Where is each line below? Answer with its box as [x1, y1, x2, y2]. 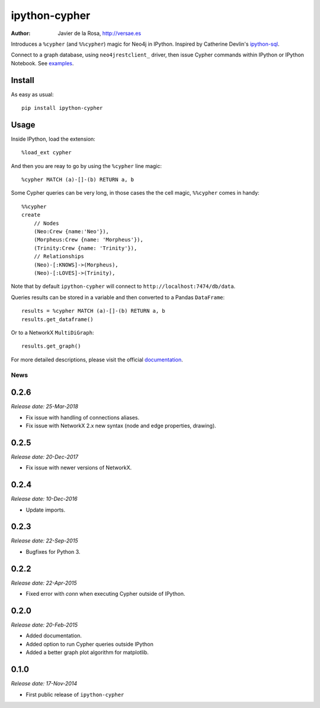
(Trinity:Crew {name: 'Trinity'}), [33, 245, 137, 252]
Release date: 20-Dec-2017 [11, 453, 78, 460]
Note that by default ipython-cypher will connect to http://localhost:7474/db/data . [11, 282, 236, 290]
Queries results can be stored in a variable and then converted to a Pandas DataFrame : [11, 294, 225, 301]
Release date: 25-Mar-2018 [11, 403, 78, 410]
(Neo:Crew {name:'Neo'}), [33, 228, 110, 235]
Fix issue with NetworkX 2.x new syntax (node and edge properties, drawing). [25, 422, 216, 429]
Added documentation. [25, 632, 82, 639]
